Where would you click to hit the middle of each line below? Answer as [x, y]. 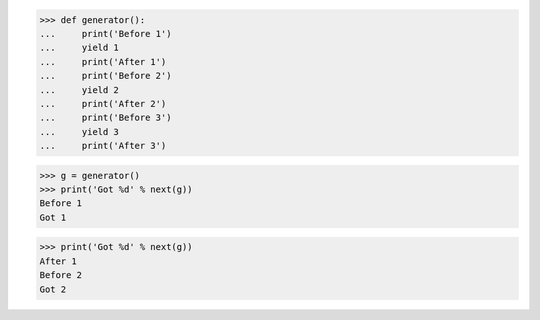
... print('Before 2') [105, 76]
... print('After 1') [103, 61]
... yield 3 [79, 131]
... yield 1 [79, 48]
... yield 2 [79, 89]
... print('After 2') [103, 103]
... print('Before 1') [105, 33]
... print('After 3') [103, 146]
